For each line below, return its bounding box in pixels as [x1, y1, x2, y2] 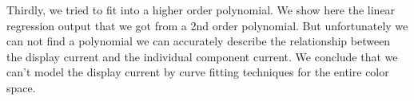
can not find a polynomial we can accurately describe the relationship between [6, 33, 391, 49]
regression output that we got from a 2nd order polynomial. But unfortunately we [6, 17, 408, 33]
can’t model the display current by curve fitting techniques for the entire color [6, 64, 389, 80]
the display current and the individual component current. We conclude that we [6, 48, 398, 64]
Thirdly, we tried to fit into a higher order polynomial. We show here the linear [6, 2, 396, 17]
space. [6, 79, 36, 95]
